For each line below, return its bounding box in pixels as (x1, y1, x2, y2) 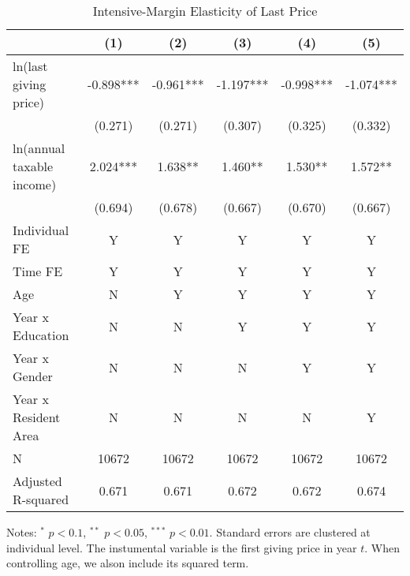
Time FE (13, 262, 63, 280)
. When (364, 539, 400, 555)
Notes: (6, 524, 37, 540)
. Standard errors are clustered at (209, 524, 371, 540)
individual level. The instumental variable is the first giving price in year (6, 539, 357, 555)
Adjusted (13, 472, 62, 490)
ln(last (13, 57, 48, 75)
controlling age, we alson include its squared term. (6, 555, 249, 571)
